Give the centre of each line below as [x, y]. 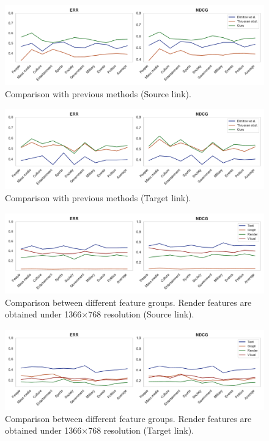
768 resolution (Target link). [141, 430]
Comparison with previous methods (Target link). [98, 198]
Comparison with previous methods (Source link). [98, 93]
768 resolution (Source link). [141, 314]
